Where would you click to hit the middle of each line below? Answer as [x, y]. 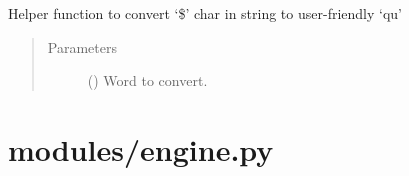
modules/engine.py [141, 148]
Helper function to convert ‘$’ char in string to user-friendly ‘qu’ [205, 13]
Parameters [82, 46]
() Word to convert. [147, 80]
